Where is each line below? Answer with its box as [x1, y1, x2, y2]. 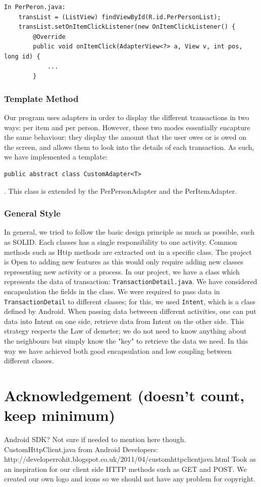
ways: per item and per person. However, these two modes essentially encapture [4, 122, 250, 132]
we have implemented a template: [4, 151, 108, 162]
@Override [33, 33, 66, 40]
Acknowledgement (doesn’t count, [4, 385, 245, 405]
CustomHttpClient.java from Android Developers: [4, 444, 158, 454]
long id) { [4, 52, 40, 60]
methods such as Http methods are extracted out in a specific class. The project [4, 246, 252, 257]
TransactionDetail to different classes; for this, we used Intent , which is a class [4, 296, 255, 306]
